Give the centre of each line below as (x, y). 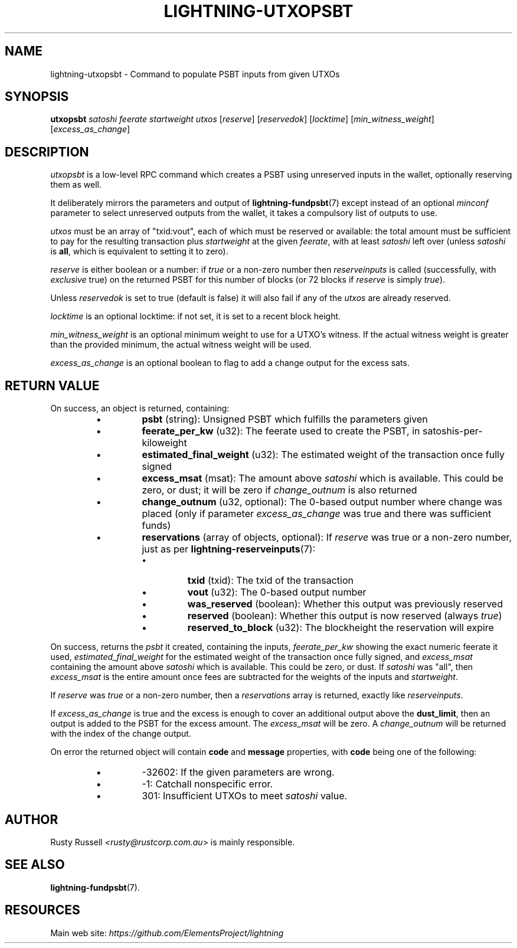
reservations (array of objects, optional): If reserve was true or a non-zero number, (327, 537)
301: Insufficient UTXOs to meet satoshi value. (245, 796)
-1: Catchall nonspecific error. (207, 784)
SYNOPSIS (37, 97)
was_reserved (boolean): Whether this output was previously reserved (345, 604)
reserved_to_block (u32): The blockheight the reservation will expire (341, 628)
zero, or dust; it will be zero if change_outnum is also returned (279, 490)
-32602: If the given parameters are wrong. (238, 772)
